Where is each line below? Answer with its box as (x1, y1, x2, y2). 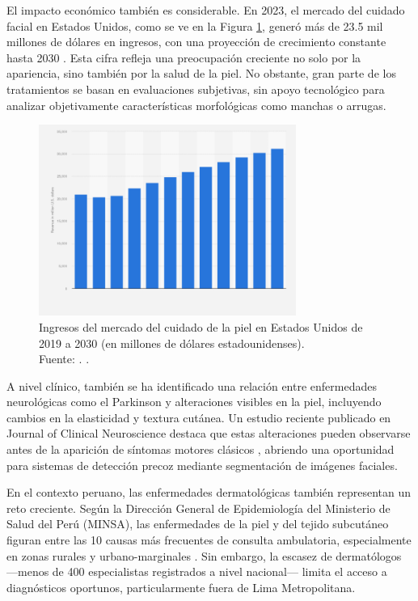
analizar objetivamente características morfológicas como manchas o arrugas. (6, 96, 386, 113)
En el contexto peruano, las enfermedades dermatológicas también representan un (6, 484, 412, 501)
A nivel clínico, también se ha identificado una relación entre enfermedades (6, 377, 377, 394)
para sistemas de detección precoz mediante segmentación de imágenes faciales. (6, 456, 398, 473)
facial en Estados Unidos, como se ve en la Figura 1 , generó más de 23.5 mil (6, 17, 383, 34)
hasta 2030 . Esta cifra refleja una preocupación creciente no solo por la (6, 49, 361, 66)
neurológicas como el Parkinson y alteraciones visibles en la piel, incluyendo (6, 393, 382, 410)
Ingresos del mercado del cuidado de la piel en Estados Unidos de (39, 318, 363, 335)
